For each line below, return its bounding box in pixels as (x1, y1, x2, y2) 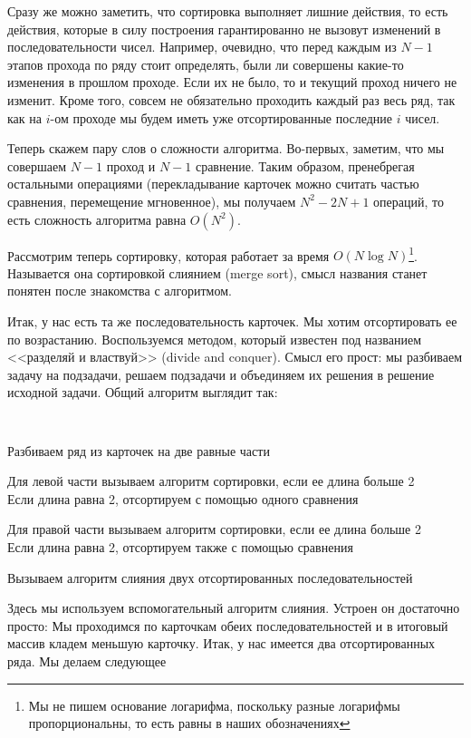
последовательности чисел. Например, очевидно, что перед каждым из (7, 37, 397, 56)
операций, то (373, 191, 444, 210)
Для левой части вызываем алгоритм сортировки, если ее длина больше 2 (7, 471, 415, 490)
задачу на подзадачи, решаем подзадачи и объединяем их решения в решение (7, 364, 435, 384)
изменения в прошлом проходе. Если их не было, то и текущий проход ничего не (7, 73, 457, 92)
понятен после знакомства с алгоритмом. (7, 281, 232, 300)
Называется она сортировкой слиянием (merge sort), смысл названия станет (7, 263, 428, 282)
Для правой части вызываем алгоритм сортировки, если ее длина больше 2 (7, 520, 421, 539)
